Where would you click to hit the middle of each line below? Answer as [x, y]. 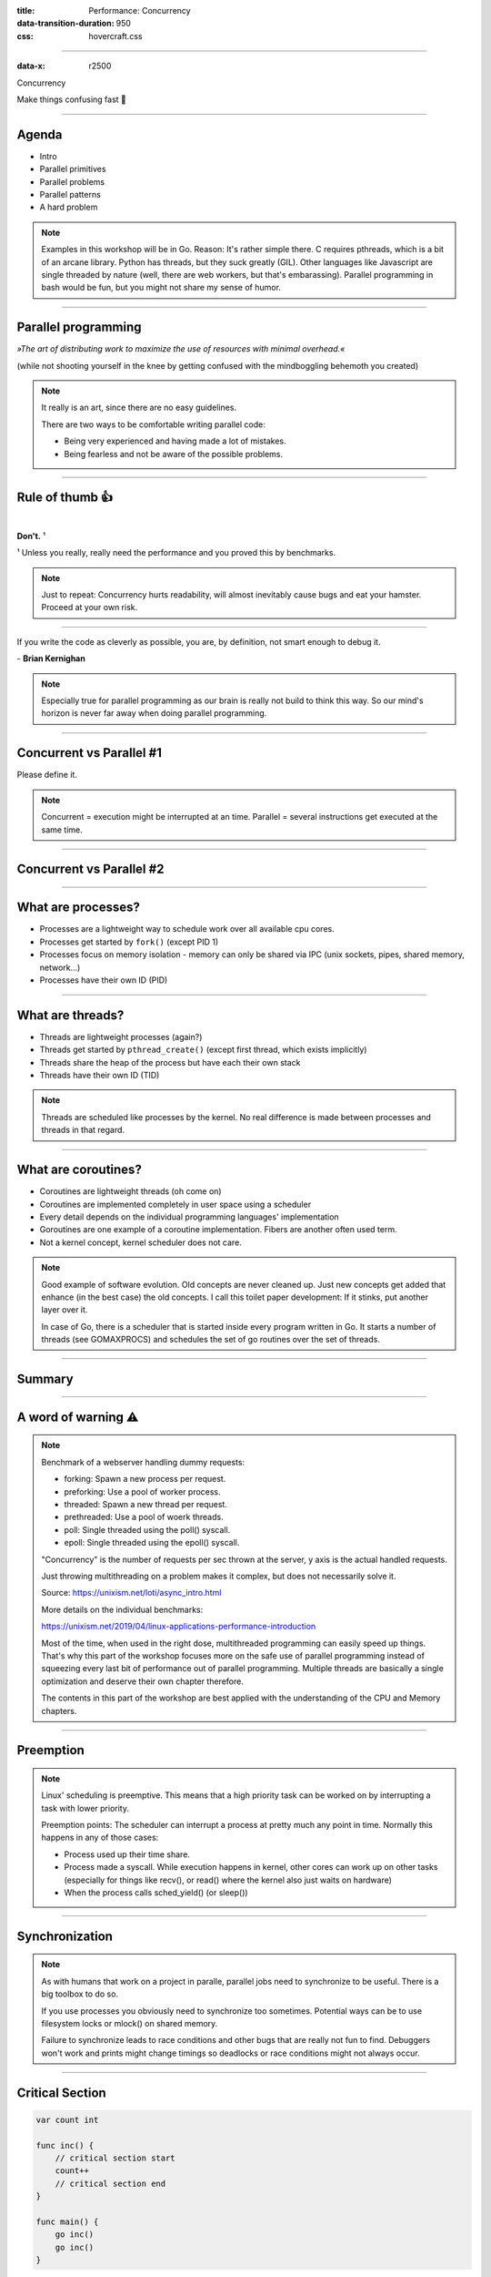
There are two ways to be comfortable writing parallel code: [153, 424]
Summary [45, 1378]
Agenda [40, 134]
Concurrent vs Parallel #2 [90, 869]
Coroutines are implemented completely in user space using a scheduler [175, 1204]
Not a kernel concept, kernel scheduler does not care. [141, 1242]
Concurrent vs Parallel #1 [90, 753]
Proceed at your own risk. [90, 608]
